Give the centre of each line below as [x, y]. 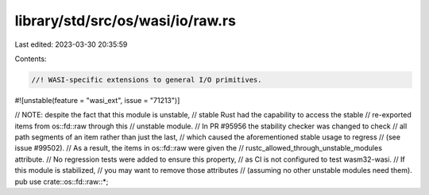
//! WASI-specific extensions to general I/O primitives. [147, 80]
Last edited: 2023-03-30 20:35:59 [71, 44]
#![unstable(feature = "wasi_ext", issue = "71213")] [97, 100]
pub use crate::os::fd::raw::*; [62, 182]
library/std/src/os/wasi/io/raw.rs [125, 21]
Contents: [31, 59]
